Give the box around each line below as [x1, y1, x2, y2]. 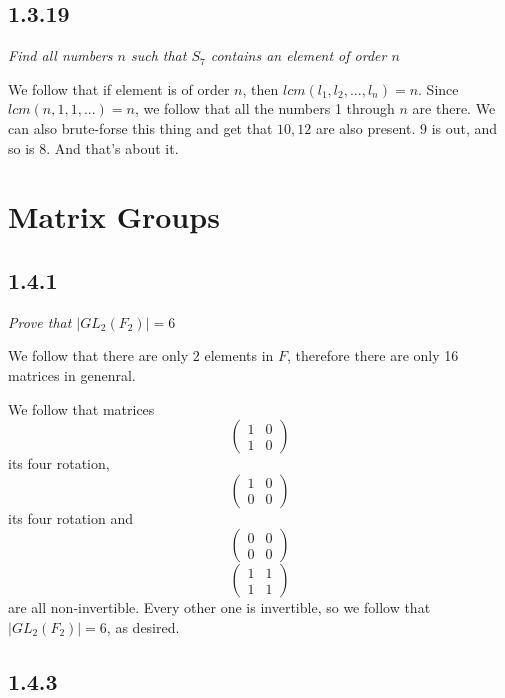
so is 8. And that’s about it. [8, 137, 179, 158]
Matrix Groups [8, 196, 220, 237]
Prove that [8, 311, 72, 332]
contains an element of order [210, 45, 387, 66]
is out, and [431, 117, 498, 138]
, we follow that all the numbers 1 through [134, 98, 395, 119]
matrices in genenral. [8, 364, 136, 385]
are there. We [412, 98, 496, 119]
